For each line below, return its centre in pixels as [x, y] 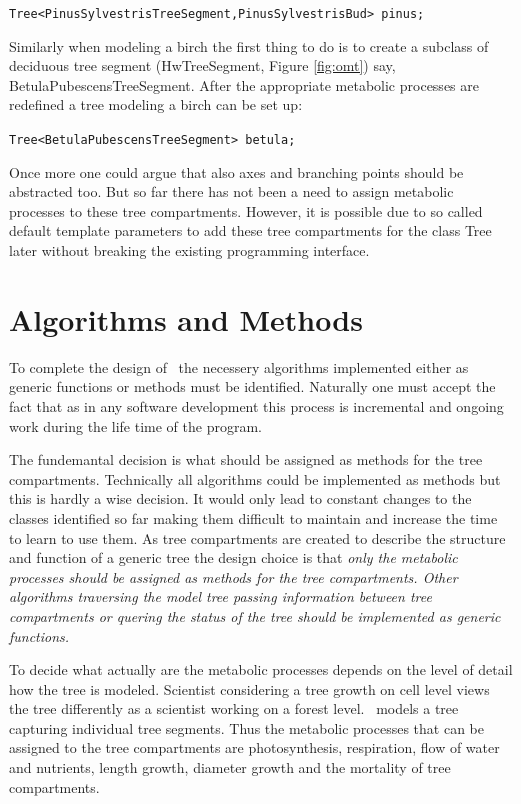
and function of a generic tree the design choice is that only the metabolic [233, 557]
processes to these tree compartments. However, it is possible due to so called [246, 210]
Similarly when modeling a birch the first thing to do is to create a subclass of [249, 45]
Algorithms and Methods [186, 318]
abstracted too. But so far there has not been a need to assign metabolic [231, 191]
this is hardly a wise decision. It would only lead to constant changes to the [240, 498]
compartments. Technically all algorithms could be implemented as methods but [255, 478]
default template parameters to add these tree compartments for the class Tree [250, 230]
